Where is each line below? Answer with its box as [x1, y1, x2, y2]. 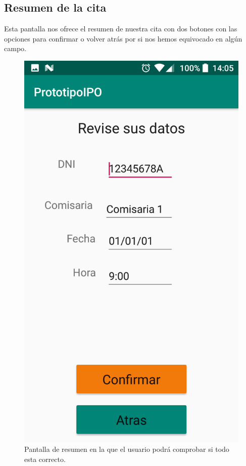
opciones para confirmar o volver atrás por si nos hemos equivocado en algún [4, 33, 242, 44]
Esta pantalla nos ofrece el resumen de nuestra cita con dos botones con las [4, 23, 237, 34]
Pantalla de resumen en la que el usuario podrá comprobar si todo [24, 444, 229, 454]
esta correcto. [24, 453, 66, 464]
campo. [4, 43, 26, 54]
